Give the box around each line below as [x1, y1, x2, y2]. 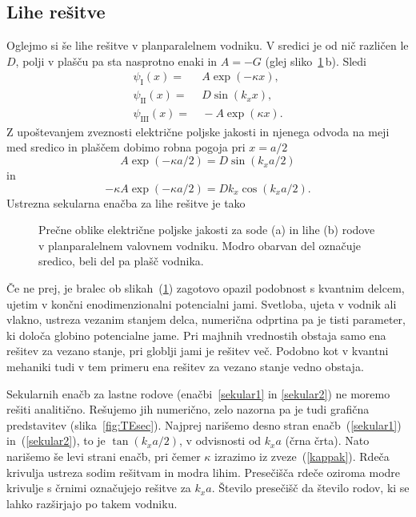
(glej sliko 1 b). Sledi [265, 52, 367, 69]
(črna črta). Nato [285, 432, 370, 449]
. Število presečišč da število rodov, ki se [211, 479, 410, 496]
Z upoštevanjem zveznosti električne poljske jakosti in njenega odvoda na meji [6, 123, 390, 139]
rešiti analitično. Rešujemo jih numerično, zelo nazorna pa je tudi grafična [6, 401, 370, 418]
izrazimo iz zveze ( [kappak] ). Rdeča [214, 447, 390, 464]
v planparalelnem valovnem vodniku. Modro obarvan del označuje [38, 236, 362, 253]
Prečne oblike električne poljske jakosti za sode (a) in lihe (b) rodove [38, 221, 375, 238]
